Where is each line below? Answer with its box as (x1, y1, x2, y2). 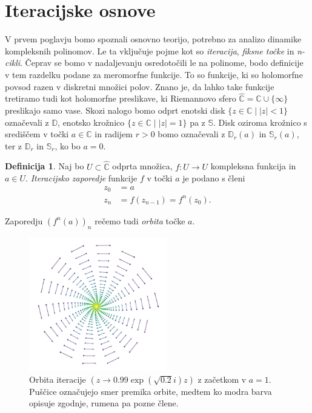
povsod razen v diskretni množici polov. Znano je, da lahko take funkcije (5, 80, 274, 93)
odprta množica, (112, 160, 173, 172)
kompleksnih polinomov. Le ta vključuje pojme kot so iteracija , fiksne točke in (5, 44, 294, 57)
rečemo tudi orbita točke (95, 214, 185, 227)
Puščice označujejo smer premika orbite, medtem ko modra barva (29, 385, 272, 397)
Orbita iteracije (29, 372, 86, 385)
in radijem (95, 128, 133, 140)
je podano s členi (182, 172, 245, 184)
